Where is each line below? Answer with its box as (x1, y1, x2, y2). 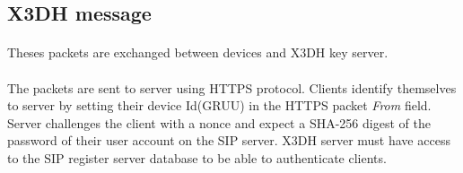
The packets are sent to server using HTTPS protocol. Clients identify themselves (7, 78, 457, 97)
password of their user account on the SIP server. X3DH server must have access (7, 131, 450, 150)
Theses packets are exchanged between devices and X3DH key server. (7, 43, 389, 62)
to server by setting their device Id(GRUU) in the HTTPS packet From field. (7, 96, 432, 115)
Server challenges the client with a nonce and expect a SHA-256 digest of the (7, 113, 431, 132)
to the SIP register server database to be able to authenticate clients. (7, 148, 387, 167)
